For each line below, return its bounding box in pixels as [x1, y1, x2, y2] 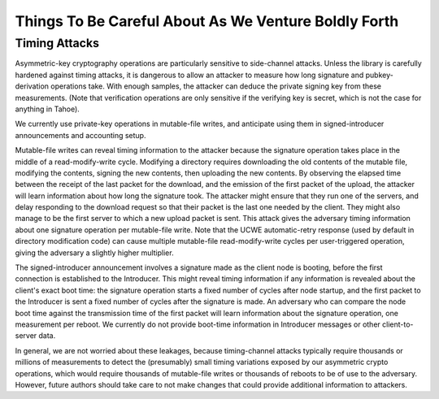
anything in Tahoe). [15, 104, 80, 114]
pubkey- [365, 70, 393, 80]
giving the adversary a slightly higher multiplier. [15, 248, 174, 258]
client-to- [382, 319, 414, 329]
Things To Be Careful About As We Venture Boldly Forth [15, 12, 399, 30]
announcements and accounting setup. [15, 130, 146, 140]
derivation [15, 81, 49, 91]
